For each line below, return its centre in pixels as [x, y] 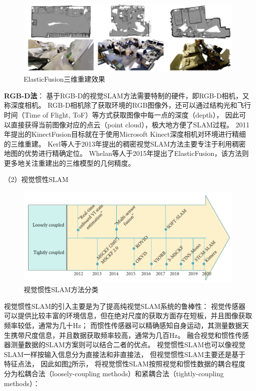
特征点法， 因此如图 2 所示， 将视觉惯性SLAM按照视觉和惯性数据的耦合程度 [125, 364]
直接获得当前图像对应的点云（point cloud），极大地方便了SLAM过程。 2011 [130, 124]
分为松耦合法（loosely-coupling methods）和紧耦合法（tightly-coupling [114, 374]
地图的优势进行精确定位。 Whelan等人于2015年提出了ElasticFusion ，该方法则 [127, 153]
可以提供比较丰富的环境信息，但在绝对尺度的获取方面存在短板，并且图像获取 [128, 316]
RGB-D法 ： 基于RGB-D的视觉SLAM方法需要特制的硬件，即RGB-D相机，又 [127, 95]
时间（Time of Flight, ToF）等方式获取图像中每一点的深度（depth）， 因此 [122, 114]
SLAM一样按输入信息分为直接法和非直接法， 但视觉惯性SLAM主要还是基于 [125, 354]
